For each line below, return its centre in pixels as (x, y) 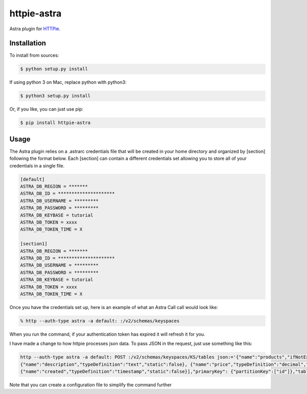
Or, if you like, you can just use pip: (47, 109)
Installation (28, 43)
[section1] (34, 244)
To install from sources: (34, 55)
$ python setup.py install (54, 69)
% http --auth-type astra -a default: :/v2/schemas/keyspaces (100, 321)
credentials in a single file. (37, 165)
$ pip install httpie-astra (55, 123)
